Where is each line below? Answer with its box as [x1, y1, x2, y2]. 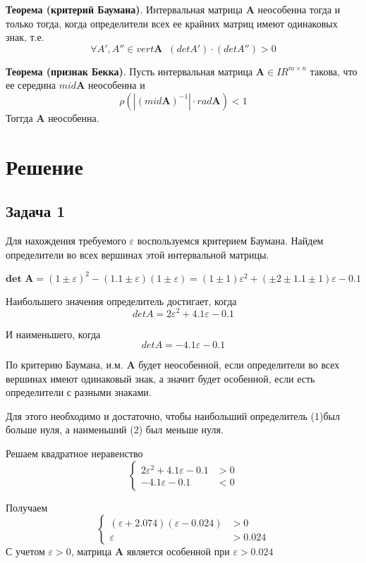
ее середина [6, 78, 56, 92]
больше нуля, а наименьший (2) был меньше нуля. [6, 422, 224, 437]
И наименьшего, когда [6, 326, 101, 341]
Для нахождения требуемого [6, 233, 126, 248]
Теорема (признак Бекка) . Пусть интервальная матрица [6, 63, 253, 78]
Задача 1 [6, 200, 66, 222]
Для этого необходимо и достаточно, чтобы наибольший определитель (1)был [6, 408, 340, 423]
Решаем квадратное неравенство [6, 446, 143, 461]
